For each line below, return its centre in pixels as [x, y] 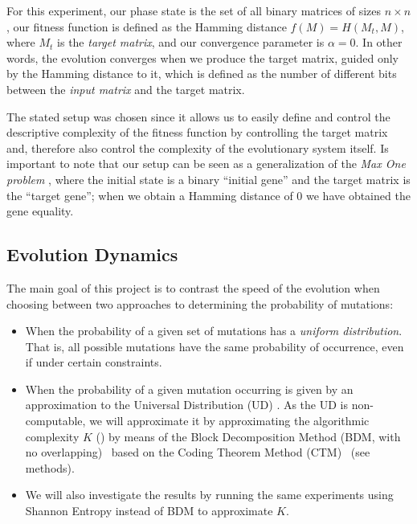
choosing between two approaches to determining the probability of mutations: [200, 303]
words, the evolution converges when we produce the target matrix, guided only [203, 57]
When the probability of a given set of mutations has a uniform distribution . [214, 331]
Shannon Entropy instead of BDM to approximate [149, 511]
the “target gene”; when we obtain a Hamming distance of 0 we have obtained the [208, 195]
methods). [50, 467]
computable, [55, 421]
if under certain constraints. [94, 362]
